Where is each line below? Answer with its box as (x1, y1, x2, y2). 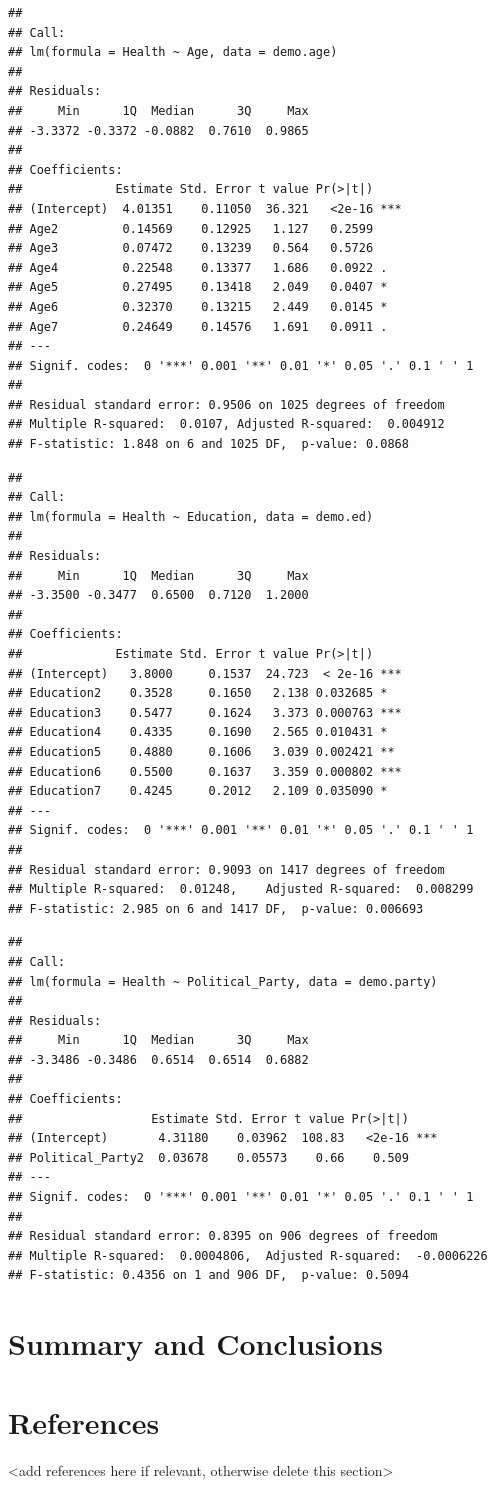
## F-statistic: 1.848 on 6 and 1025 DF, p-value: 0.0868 (8, 437, 409, 452)
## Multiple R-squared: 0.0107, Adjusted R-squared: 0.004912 (8, 417, 445, 432)
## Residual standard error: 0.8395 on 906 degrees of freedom (8, 1229, 438, 1244)
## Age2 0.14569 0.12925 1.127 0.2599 (8, 221, 374, 236)
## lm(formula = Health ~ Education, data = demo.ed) (8, 509, 374, 524)
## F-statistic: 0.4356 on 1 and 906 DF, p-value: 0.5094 (8, 1268, 409, 1283)
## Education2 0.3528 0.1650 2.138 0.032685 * (8, 686, 388, 701)
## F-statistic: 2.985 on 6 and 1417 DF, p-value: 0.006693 (8, 901, 424, 916)
